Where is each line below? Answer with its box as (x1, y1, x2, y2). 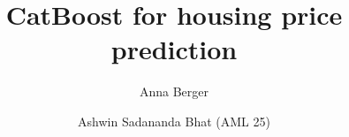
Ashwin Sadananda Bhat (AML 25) (78, 111, 270, 130)
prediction (110, 31, 238, 67)
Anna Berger (139, 82, 209, 101)
